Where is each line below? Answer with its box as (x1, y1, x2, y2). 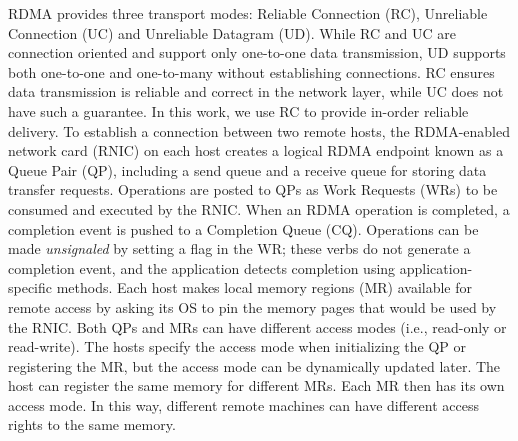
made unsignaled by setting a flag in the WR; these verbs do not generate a (8, 238, 471, 259)
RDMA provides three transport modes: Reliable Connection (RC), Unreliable (8, 3, 488, 23)
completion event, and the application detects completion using (8, 257, 396, 278)
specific (8, 277, 53, 298)
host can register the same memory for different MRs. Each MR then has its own (8, 375, 505, 396)
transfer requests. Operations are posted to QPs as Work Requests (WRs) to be (8, 179, 498, 200)
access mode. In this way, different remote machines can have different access (8, 394, 480, 415)
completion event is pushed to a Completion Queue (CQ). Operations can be (8, 218, 479, 239)
